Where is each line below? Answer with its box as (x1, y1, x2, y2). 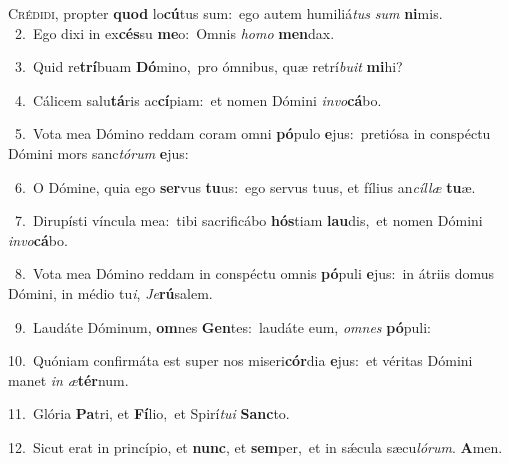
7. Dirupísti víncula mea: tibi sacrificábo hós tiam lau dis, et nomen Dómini (14, 210, 483, 231)
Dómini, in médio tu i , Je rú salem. (8, 282, 213, 303)
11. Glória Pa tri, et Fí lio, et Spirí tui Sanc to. (8, 403, 290, 424)
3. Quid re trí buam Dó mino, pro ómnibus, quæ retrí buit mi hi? (14, 56, 403, 77)
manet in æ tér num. (8, 369, 129, 390)
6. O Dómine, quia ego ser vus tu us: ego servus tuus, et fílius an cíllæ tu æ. (14, 176, 476, 197)
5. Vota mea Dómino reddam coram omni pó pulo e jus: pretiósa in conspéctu (14, 123, 491, 144)
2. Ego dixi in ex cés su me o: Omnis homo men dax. (14, 22, 335, 43)
